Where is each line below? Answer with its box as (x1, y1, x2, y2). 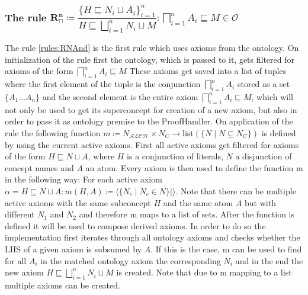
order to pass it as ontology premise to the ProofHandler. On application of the (5, 115, 293, 127)
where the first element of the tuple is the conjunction (5, 78, 201, 90)
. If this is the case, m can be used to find (150, 242, 302, 255)
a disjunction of (235, 150, 292, 162)
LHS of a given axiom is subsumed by (5, 242, 142, 255)
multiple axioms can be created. (5, 278, 120, 291)
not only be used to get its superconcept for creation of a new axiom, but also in (5, 103, 297, 116)
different (5, 208, 35, 220)
